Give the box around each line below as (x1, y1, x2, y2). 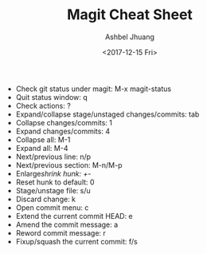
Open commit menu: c (15, 202, 89, 212)
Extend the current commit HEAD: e (15, 211, 133, 220)
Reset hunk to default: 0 (15, 177, 95, 187)
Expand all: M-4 (15, 143, 68, 153)
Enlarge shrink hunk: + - (15, 169, 92, 178)
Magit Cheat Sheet (66, 6, 193, 24)
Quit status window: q (15, 92, 88, 101)
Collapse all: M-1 (15, 134, 71, 145)
